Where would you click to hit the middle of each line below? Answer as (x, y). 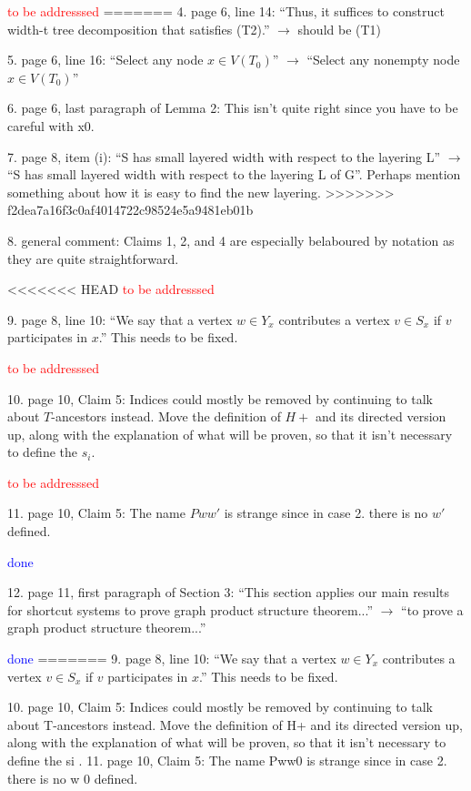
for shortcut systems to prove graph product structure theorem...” (190, 609)
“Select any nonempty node (383, 60)
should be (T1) (340, 29)
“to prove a (432, 609)
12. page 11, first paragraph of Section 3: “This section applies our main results (228, 592)
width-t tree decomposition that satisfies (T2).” (139, 29)
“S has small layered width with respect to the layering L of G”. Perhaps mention (234, 174)
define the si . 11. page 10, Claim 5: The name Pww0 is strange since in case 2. (227, 760)
